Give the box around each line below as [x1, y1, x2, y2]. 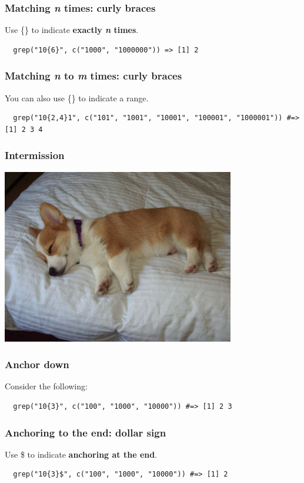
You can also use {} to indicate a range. [5, 91, 149, 104]
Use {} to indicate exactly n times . [5, 24, 139, 36]
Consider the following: [5, 380, 88, 392]
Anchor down [5, 357, 69, 372]
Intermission [5, 148, 65, 163]
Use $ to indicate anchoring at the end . [5, 448, 158, 460]
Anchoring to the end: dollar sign [5, 425, 166, 439]
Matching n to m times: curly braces [5, 68, 182, 83]
